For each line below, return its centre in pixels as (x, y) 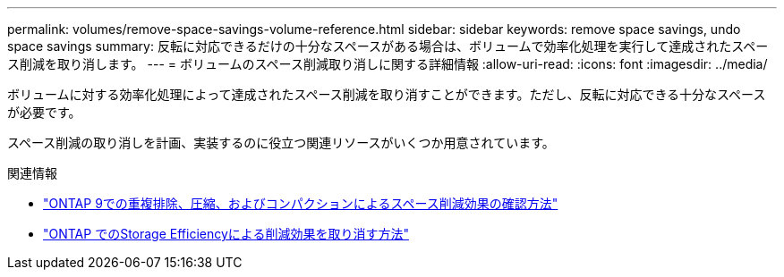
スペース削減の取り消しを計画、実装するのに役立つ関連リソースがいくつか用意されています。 (281, 143)
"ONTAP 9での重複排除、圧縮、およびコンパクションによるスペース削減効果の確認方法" (301, 203)
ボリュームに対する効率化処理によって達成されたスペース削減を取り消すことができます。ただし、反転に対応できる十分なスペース (387, 94)
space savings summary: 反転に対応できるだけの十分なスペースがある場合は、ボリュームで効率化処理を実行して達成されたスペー (388, 46)
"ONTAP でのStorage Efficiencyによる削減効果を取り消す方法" (226, 234)
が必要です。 (44, 112)
